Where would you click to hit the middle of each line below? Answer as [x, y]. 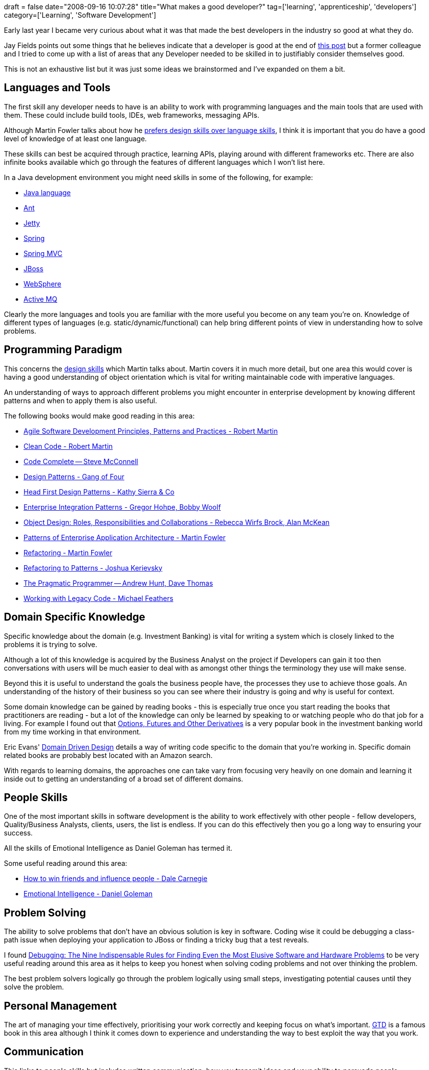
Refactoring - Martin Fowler [68, 552]
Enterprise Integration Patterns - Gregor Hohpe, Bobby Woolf [122, 507]
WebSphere [43, 284]
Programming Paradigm [63, 350]
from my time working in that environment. [73, 731]
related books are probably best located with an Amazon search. [108, 755]
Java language [47, 192]
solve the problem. [34, 987]
